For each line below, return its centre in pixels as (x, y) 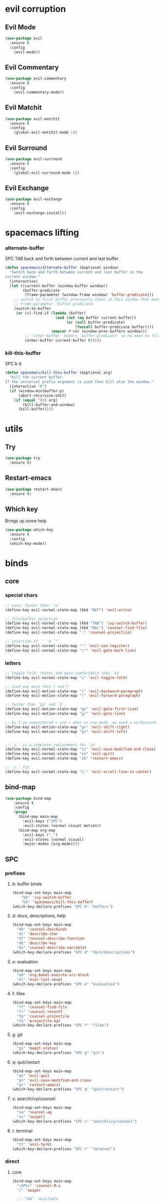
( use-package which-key (29, 530)
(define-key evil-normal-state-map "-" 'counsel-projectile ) (69, 633)
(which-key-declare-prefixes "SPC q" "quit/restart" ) (68, 1089)
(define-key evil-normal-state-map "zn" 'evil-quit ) (60, 754)
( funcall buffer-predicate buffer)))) (114, 327)
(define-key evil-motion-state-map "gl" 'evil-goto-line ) (65, 714)
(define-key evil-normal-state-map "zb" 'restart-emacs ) (64, 758)
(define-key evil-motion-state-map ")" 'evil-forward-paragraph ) (73, 696)
